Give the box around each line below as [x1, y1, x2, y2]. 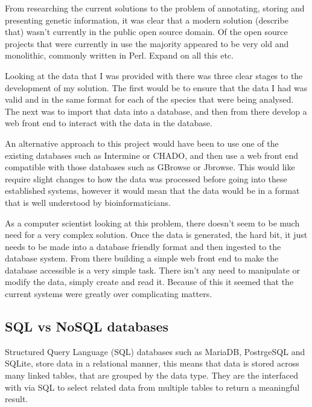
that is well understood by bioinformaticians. [5, 196, 171, 208]
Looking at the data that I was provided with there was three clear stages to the [5, 69, 303, 82]
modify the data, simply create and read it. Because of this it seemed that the [5, 275, 294, 288]
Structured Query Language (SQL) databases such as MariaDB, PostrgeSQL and [5, 345, 305, 357]
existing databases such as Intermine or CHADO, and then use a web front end [5, 149, 299, 161]
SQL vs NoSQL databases [5, 317, 169, 336]
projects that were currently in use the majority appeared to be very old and [5, 37, 289, 50]
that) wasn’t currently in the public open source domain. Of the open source [5, 25, 288, 38]
